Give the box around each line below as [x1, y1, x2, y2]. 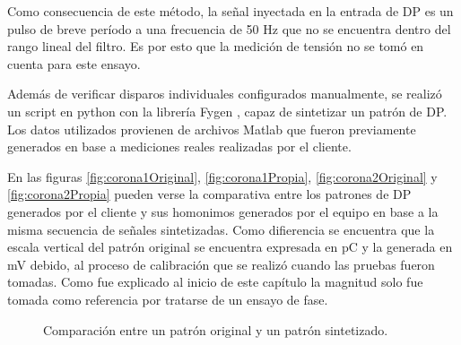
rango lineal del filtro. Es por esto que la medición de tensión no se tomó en [7, 37, 424, 56]
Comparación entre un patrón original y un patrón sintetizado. [43, 320, 388, 339]
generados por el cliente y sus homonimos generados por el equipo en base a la [7, 202, 439, 220]
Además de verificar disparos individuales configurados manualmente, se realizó [7, 84, 442, 103]
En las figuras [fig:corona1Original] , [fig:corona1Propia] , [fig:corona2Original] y [7, 167, 438, 185]
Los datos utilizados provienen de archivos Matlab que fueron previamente [7, 119, 416, 138]
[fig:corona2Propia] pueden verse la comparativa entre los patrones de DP [7, 185, 412, 203]
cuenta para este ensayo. [7, 54, 141, 73]
